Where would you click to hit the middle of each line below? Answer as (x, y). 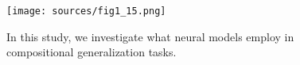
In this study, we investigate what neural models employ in (150, 36)
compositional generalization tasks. (92, 52)
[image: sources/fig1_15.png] (86, 11)
